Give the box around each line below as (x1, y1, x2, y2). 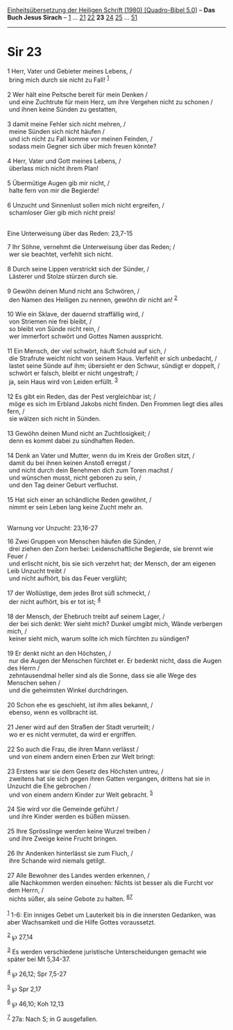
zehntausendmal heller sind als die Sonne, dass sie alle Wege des (8, 671, 197, 679)
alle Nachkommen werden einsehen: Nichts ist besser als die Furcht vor (8, 879, 214, 887)
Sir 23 (7, 44, 42, 60)
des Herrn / (7, 664, 40, 672)
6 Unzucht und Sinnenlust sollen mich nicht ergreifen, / (7, 201, 164, 209)
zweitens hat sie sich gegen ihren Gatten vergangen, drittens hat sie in (8, 774, 210, 783)
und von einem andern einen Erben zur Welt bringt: (8, 752, 155, 761)
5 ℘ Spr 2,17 (7, 983, 42, 993)
